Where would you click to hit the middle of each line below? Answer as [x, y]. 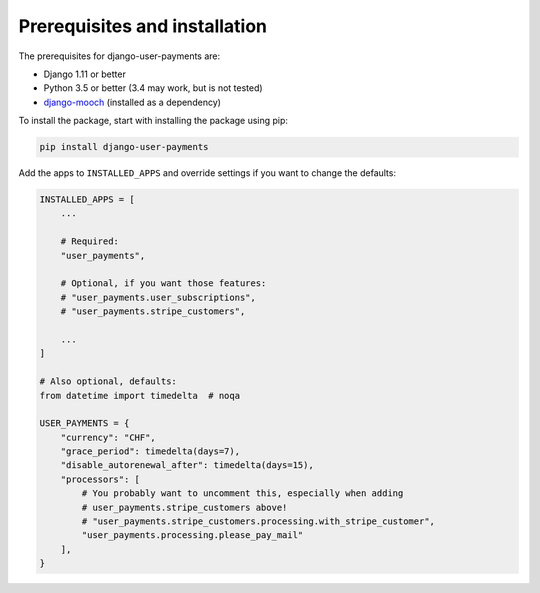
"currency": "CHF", [108, 437]
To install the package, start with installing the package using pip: [153, 121]
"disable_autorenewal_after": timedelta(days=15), [187, 465]
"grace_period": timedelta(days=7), [150, 451]
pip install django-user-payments [124, 147]
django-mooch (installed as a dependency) [132, 102]
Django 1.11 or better [85, 74]
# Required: [90, 241]
